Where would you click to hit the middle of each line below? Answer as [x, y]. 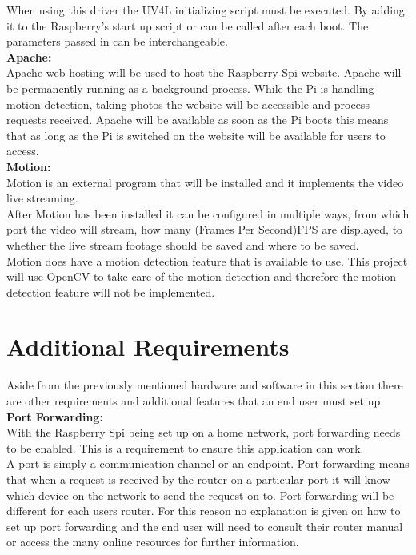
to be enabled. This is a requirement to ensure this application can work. [185, 447]
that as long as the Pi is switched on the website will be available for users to [196, 135]
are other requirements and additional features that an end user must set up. [195, 401]
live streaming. [42, 198]
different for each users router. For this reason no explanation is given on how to [204, 511]
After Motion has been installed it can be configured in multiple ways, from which [208, 213]
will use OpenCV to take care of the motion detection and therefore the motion [202, 276]
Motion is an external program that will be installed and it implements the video [205, 182]
